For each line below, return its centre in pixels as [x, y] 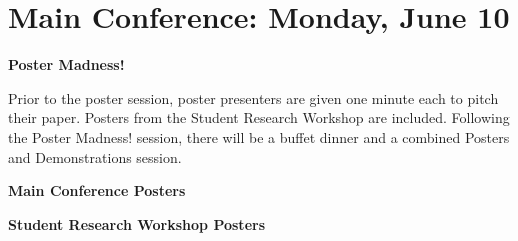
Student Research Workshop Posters [136, 223]
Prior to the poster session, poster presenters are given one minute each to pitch [253, 97]
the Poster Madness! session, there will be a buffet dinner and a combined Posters [259, 136]
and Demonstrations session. [95, 156]
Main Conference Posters [97, 190]
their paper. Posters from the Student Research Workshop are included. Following [259, 117]
